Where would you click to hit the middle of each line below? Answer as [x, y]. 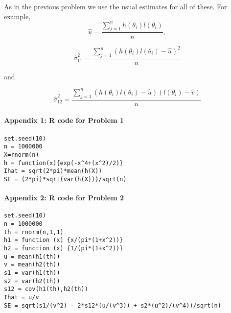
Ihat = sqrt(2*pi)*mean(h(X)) [53, 171]
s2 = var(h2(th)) [32, 281]
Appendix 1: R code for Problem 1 [64, 120]
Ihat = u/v [22, 297]
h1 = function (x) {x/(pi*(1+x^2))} [64, 240]
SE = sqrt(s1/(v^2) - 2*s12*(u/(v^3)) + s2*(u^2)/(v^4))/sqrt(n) [113, 305]
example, [17, 16]
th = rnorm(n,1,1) [34, 232]
